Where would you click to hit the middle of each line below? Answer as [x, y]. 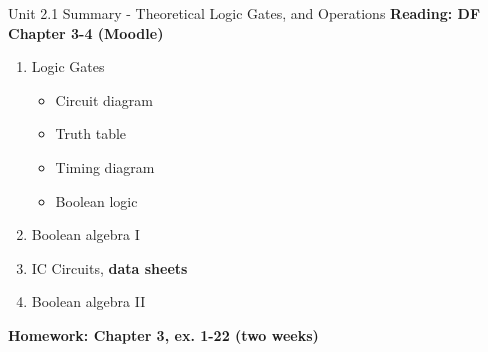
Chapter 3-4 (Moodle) [86, 32]
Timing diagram [105, 166]
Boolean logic [96, 200]
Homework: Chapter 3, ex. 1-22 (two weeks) [163, 334]
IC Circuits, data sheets [109, 267]
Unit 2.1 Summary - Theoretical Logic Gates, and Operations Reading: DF [244, 13]
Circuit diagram [104, 99]
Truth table [91, 133]
